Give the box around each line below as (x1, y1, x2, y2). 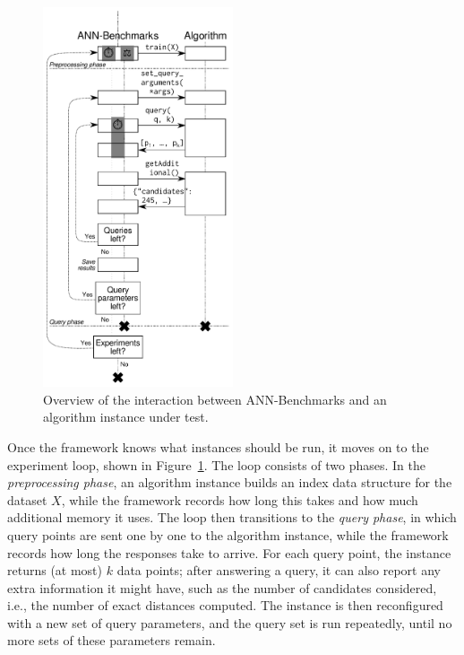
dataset (7, 490, 47, 509)
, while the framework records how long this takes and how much (61, 490, 418, 509)
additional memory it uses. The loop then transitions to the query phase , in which (7, 508, 457, 527)
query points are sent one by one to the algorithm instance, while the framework (7, 525, 449, 544)
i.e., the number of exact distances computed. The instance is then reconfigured (7, 596, 443, 615)
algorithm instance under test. (43, 407, 209, 426)
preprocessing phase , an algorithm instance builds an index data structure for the (7, 473, 452, 492)
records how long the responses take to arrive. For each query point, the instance (7, 543, 451, 562)
